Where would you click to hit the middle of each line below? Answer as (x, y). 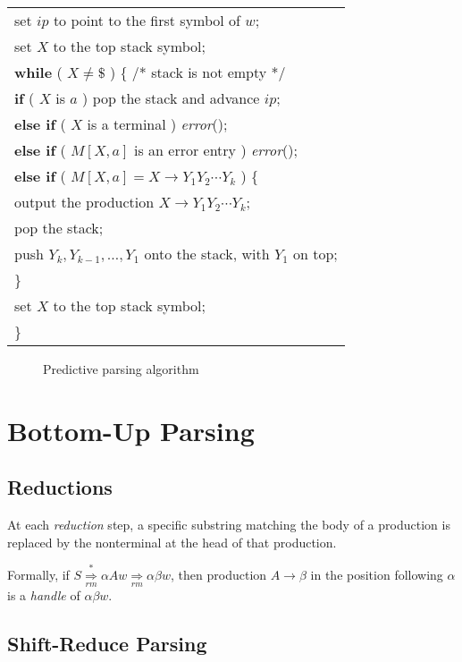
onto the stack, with (207, 254)
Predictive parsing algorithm (121, 369)
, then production (219, 574)
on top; (315, 254)
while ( (38, 72)
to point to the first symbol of (147, 20)
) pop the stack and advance (171, 98)
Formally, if (38, 574)
